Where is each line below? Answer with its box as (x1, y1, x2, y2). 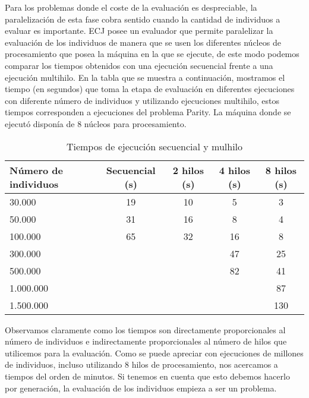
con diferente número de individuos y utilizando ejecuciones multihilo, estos (5, 94, 280, 106)
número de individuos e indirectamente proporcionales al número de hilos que (5, 335, 287, 348)
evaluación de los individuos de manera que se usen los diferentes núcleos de (5, 36, 281, 48)
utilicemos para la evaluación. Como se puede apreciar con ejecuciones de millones (5, 346, 304, 359)
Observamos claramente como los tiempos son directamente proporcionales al (5, 323, 286, 336)
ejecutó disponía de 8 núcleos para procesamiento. (5, 117, 187, 129)
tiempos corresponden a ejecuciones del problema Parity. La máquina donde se (5, 106, 291, 118)
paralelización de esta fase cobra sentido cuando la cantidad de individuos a (5, 12, 280, 25)
